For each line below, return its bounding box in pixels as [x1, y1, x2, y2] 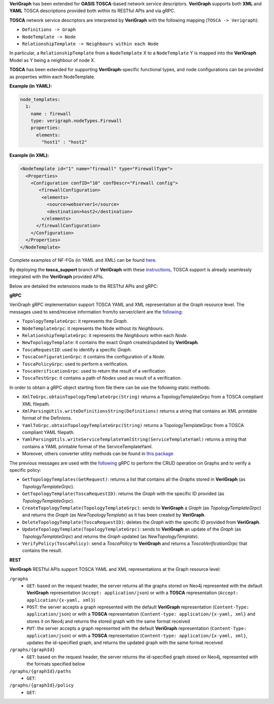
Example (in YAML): [9, 83, 52, 89]
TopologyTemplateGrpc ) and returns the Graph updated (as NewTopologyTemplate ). [22, 533, 199, 539]
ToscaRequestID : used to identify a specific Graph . [22, 346, 132, 353]
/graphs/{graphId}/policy [9, 683, 74, 688]
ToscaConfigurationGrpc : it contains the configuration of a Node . [22, 354, 166, 360]
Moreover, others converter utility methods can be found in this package [22, 450, 174, 457]
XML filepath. [22, 401, 50, 407]
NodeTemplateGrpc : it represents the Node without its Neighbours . [22, 325, 164, 331]
